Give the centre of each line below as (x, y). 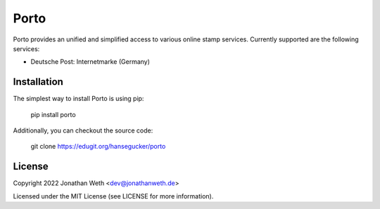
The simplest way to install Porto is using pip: (78, 99)
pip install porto (53, 114)
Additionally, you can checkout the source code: (83, 130)
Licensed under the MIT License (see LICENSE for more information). (113, 196)
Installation (38, 82)
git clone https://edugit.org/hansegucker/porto (98, 147)
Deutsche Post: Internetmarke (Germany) (90, 62)
